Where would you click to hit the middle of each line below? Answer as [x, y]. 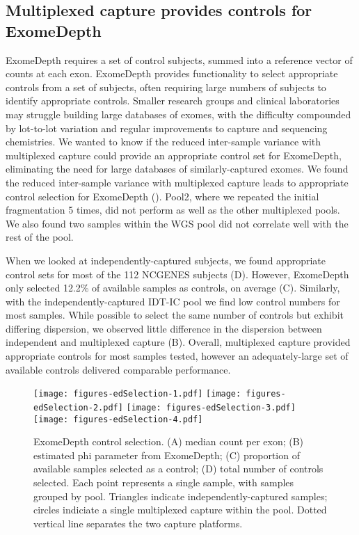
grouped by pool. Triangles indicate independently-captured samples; [181, 496]
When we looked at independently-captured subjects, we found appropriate [166, 260]
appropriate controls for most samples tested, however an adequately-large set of [177, 356]
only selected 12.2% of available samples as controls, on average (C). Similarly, [173, 288]
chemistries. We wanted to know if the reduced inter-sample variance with [163, 142]
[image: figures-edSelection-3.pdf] [211, 407]
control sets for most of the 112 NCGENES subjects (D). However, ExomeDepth [177, 274]
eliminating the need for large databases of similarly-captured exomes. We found [177, 169]
